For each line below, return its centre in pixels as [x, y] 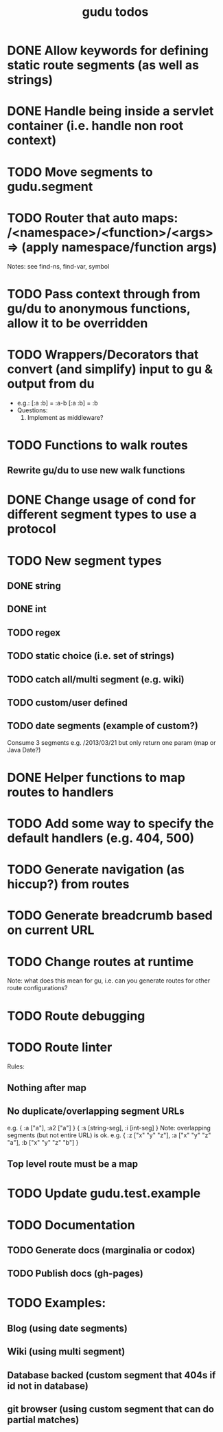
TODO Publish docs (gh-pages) [75, 1274]
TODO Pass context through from [104, 294]
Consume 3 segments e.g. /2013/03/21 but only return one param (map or [111, 742]
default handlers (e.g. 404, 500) [101, 838]
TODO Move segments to [80, 172]
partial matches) [43, 1420]
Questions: [32, 410]
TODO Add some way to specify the [110, 824]
